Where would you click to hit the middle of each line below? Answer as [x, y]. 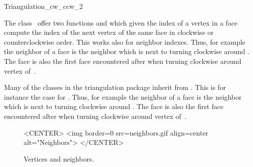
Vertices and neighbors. [59, 158]
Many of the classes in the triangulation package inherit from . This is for [115, 87]
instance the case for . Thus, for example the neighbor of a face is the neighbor [123, 97]
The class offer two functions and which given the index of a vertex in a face [121, 22]
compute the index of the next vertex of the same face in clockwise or [109, 32]
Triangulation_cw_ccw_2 [44, 6]
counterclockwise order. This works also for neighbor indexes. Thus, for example [125, 42]
